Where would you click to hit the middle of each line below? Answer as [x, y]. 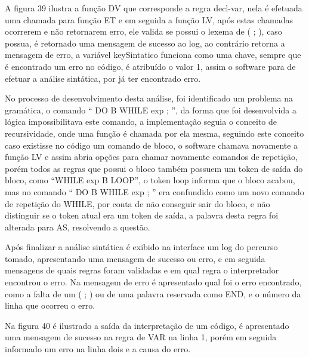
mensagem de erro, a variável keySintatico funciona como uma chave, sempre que [153, 55]
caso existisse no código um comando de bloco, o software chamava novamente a [152, 145]
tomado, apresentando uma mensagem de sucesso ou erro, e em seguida [135, 258]
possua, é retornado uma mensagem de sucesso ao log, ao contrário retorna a [145, 43]
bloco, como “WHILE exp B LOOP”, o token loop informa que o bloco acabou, [150, 180]
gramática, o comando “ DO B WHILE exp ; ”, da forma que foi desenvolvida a [151, 110]
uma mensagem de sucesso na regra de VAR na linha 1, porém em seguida [141, 337]
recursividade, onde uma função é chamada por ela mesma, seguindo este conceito [154, 133]
